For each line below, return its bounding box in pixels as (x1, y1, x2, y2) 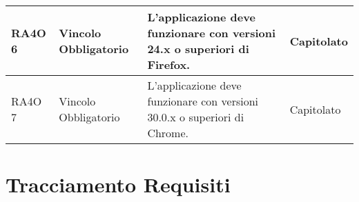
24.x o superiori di (147, 41, 249, 57)
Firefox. (147, 57, 191, 72)
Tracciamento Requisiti (6, 170, 231, 199)
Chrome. (147, 125, 188, 141)
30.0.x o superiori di (147, 109, 244, 125)
